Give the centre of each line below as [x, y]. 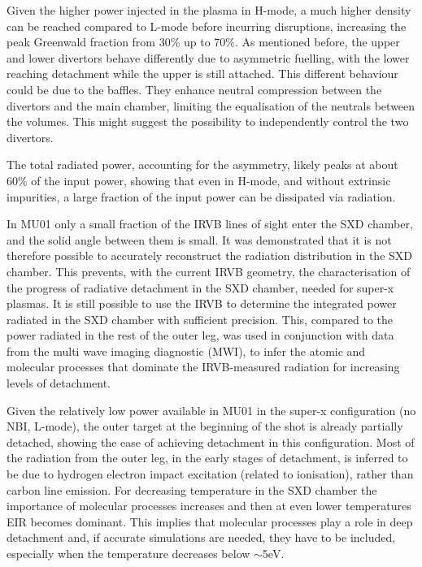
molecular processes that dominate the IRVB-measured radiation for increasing [203, 367]
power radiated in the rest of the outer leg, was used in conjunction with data [200, 335]
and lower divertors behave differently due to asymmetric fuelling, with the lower [208, 57]
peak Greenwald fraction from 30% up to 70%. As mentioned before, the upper [203, 42]
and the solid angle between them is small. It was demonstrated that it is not [199, 239]
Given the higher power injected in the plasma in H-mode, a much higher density [209, 10]
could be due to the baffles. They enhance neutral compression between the [194, 89]
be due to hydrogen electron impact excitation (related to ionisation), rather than [210, 474]
